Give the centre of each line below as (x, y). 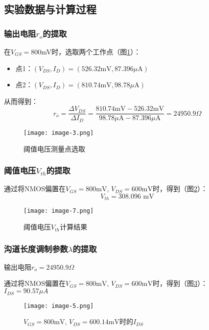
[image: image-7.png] (59, 211)
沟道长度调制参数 (36, 248)
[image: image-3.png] (59, 133)
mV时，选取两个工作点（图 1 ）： (91, 51)
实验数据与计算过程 (50, 9)
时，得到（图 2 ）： (180, 189)
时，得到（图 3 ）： (180, 283)
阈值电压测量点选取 (54, 148)
